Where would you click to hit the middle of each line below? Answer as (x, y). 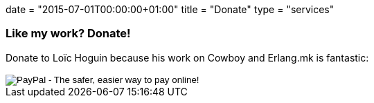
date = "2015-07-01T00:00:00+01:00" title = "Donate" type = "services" (170, 9)
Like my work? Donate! (68, 34)
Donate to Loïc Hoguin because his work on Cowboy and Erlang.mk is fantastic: (187, 57)
